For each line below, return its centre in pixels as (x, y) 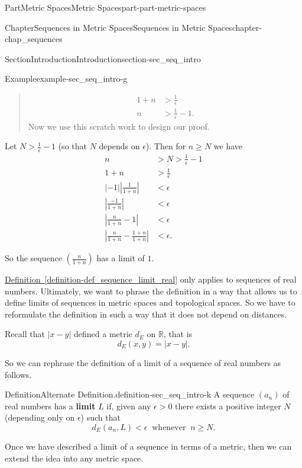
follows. (18, 374)
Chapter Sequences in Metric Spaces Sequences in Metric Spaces (118, 27)
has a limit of (121, 258)
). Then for (166, 146)
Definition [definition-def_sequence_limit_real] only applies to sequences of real (151, 279)
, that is (178, 334)
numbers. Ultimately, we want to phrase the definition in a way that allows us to (151, 291)
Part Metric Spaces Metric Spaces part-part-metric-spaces (105, 7)
